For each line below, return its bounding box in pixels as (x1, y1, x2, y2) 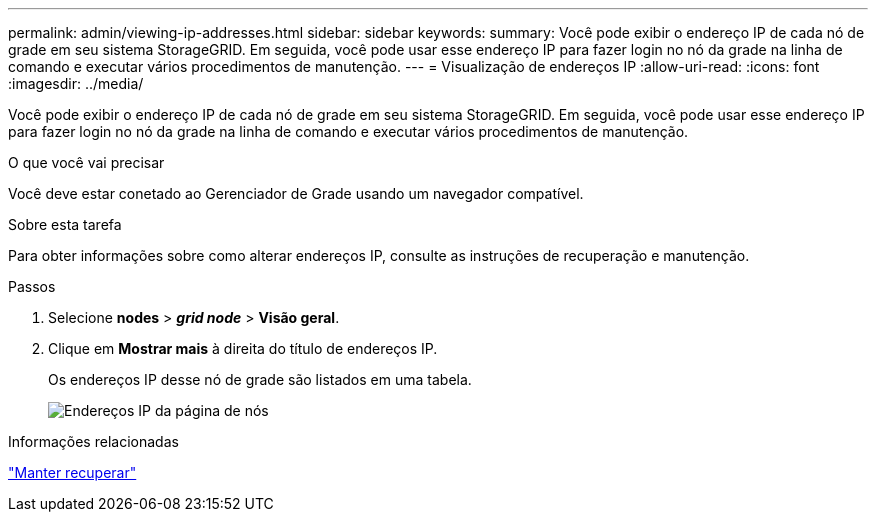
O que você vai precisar (8, 154, 165, 171)
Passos (8, 278, 56, 295)
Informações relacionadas (8, 433, 179, 450)
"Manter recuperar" (8, 464, 137, 481)
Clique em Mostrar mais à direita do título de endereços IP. (48, 340, 438, 357)
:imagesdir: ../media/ (8, 75, 144, 92)
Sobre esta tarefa (8, 216, 122, 233)
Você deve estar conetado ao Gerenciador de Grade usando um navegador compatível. (8, 185, 584, 202)
